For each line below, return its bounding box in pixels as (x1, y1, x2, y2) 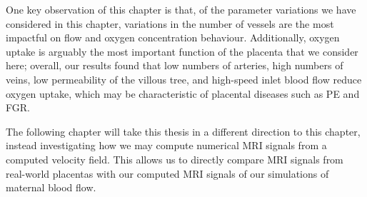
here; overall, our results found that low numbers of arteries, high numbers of (6, 58, 343, 73)
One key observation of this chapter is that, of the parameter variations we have (6, 2, 356, 16)
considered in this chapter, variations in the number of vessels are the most (6, 16, 334, 31)
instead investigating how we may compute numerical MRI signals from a (6, 138, 327, 153)
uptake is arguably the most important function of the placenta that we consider (6, 44, 358, 59)
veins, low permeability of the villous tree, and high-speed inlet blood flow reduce (6, 71, 362, 86)
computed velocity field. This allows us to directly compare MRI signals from (6, 151, 343, 166)
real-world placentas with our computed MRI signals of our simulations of (6, 166, 329, 181)
